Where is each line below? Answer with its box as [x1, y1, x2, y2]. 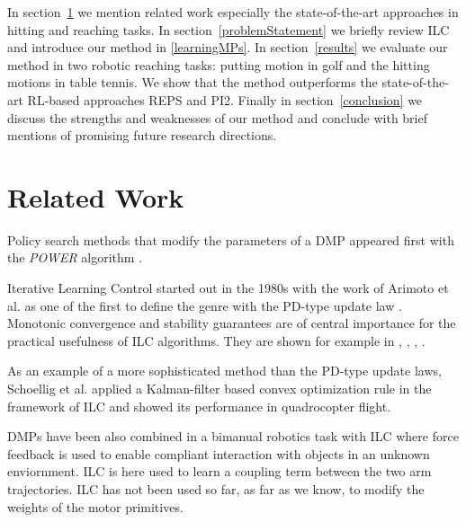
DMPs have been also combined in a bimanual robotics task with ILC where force [7, 427, 459, 446]
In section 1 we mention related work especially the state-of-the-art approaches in [7, 3, 459, 21]
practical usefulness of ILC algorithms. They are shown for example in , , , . [7, 331, 426, 349]
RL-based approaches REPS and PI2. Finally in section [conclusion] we [27, 90, 423, 109]
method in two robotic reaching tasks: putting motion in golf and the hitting [7, 55, 430, 74]
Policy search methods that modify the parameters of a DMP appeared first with [7, 230, 454, 249]
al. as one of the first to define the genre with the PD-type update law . [7, 296, 402, 314]
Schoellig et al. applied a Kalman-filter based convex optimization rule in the [7, 379, 432, 398]
